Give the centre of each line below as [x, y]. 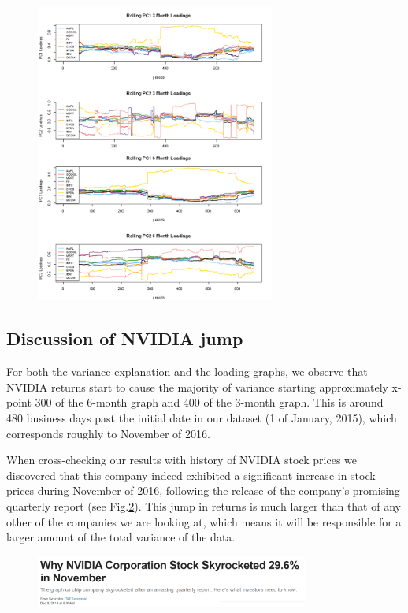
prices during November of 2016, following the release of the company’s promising [203, 490]
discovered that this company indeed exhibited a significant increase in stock [191, 475]
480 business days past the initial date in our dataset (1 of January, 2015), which [202, 417]
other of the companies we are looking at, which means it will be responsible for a [204, 521]
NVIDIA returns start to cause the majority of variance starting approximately [197, 386]
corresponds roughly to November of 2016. [108, 433]
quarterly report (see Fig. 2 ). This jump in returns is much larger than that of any [204, 505]
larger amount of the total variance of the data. [121, 537]
